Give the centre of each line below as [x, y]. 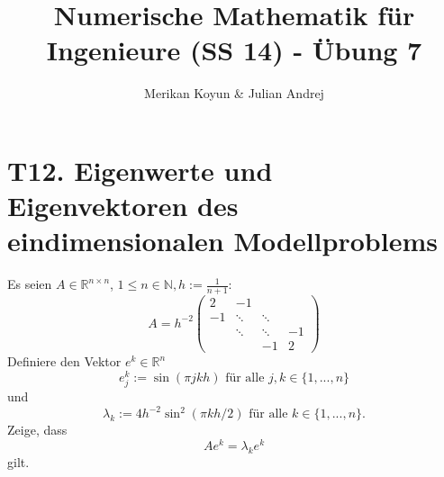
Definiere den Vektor [64, 361]
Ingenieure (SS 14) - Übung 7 [234, 50]
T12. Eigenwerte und [140, 170]
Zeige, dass [37, 430]
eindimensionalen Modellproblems [222, 241]
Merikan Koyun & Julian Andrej [234, 93]
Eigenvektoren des [123, 206]
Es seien [30, 284]
